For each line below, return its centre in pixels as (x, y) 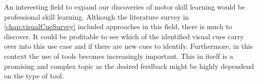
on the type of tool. (34, 76)
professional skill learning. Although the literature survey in (97, 16)
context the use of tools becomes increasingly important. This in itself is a (119, 56)
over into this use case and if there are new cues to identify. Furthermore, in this (128, 46)
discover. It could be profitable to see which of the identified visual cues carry (124, 36)
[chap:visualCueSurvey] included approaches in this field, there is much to (118, 26)
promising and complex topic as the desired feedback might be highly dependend (129, 66)
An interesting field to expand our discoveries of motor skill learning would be (125, 7)
